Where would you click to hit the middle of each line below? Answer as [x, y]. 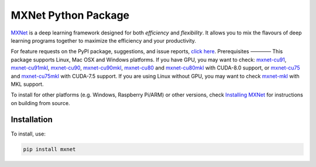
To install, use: [28, 134]
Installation [32, 120]
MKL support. [27, 84]
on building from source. [40, 103]
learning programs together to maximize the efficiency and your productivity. [103, 40]
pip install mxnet [49, 149]
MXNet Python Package [70, 15]
